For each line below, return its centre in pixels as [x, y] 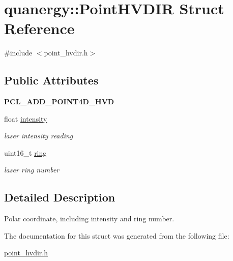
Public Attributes [51, 80]
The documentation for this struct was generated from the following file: [117, 235]
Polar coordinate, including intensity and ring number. [89, 219]
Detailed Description [60, 197]
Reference [39, 28]
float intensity [26, 118]
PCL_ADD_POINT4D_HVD [59, 101]
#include [18, 53]
